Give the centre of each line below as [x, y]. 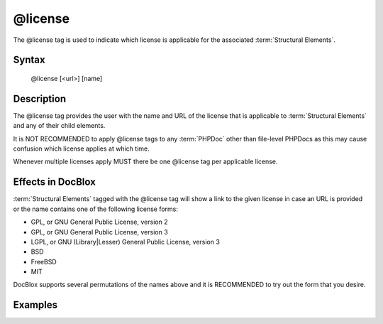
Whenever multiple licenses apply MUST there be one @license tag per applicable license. [145, 162]
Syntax [29, 60]
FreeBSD [44, 261]
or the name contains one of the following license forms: [96, 209]
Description [40, 98]
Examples [35, 305]
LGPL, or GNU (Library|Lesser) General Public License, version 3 [125, 242]
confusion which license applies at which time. [81, 148]
